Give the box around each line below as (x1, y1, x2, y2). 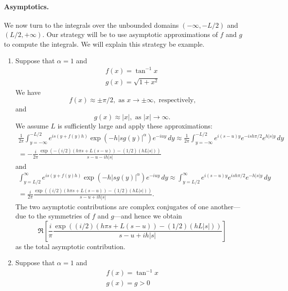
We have (15, 87, 41, 97)
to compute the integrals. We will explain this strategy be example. (4, 38, 205, 49)
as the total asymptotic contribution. (15, 241, 126, 251)
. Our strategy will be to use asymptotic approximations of (42, 29, 218, 39)
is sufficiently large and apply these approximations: (57, 120, 213, 130)
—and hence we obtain (114, 211, 182, 221)
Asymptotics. (4, 1, 49, 11)
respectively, (159, 97, 196, 104)
